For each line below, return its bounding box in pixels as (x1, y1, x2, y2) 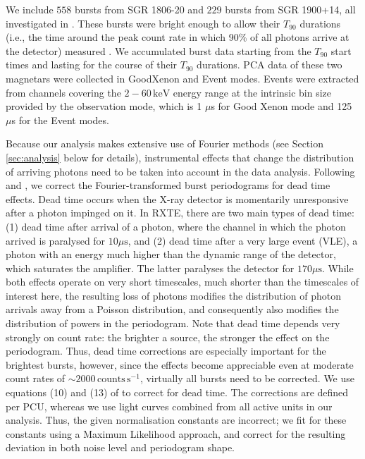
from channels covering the (6, 85, 121, 99)
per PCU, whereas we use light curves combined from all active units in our (6, 398, 333, 413)
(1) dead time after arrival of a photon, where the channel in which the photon (6, 219, 346, 233)
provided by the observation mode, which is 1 (6, 99, 202, 114)
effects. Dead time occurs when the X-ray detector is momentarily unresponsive (6, 191, 349, 206)
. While (321, 260, 354, 275)
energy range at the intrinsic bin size (173, 85, 332, 99)
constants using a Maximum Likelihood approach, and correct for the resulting (6, 426, 346, 441)
